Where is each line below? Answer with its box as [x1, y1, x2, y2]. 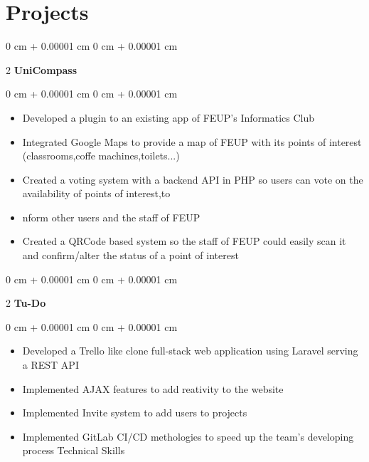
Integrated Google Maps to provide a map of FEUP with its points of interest [22, 134, 362, 149]
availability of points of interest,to [22, 186, 171, 201]
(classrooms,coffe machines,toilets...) [22, 148, 180, 163]
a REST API [22, 357, 79, 372]
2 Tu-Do [6, 295, 46, 310]
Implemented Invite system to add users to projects [22, 405, 247, 420]
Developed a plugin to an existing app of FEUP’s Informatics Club [22, 110, 314, 125]
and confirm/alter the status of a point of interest [22, 248, 239, 263]
